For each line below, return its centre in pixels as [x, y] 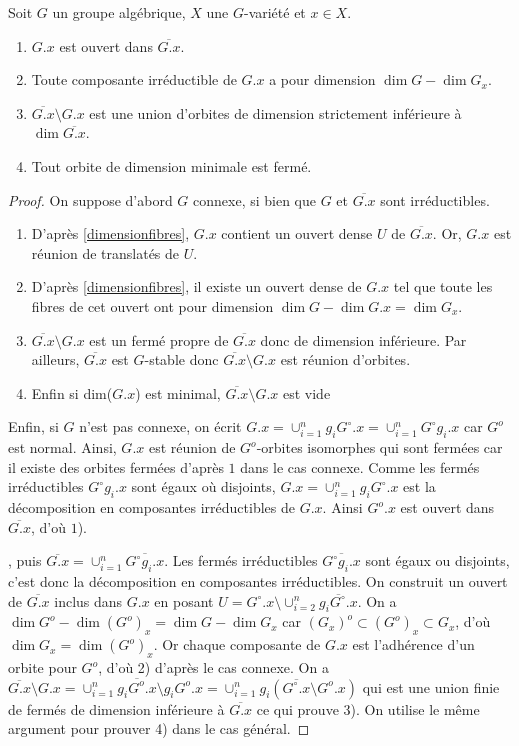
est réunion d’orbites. [345, 359]
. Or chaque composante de [237, 644]
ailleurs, [55, 359]
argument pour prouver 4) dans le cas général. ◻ [159, 728]
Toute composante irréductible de [134, 79]
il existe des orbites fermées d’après [116, 466]
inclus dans [88, 600]
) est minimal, [178, 392]
